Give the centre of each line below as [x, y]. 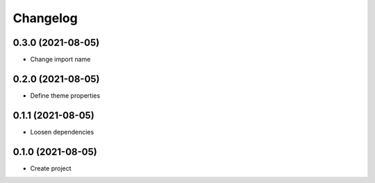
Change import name [60, 60]
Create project [51, 168]
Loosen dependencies [62, 132]
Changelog [45, 18]
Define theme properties [65, 95]
